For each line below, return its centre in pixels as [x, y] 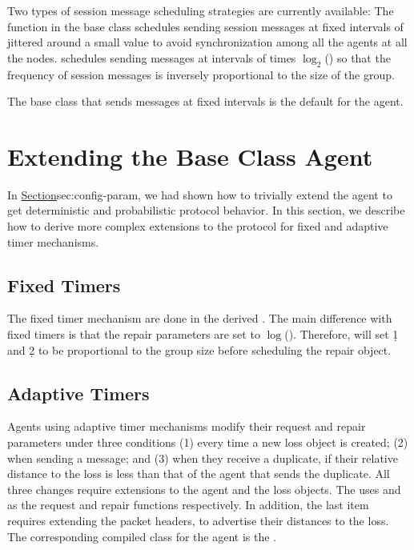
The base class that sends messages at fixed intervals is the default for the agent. [205, 101]
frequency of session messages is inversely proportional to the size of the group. [201, 74]
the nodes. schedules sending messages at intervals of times [152, 57]
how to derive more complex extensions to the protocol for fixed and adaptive [198, 226]
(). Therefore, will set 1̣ [342, 334]
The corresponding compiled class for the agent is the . [142, 536]
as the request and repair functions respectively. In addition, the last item [188, 505]
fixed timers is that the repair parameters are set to [134, 334]
